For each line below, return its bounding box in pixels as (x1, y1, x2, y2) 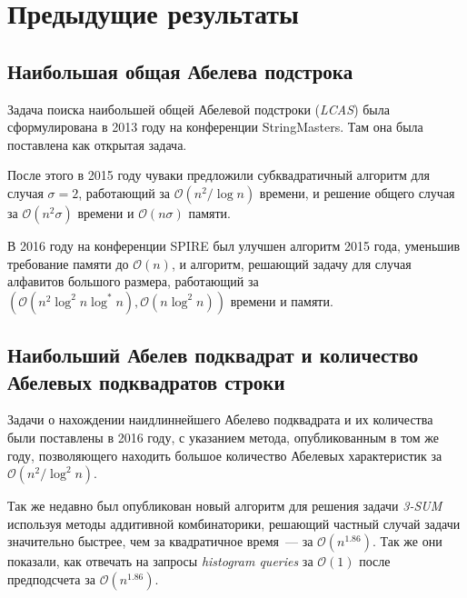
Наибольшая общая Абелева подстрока (7, 56, 353, 85)
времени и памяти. (230, 291, 333, 310)
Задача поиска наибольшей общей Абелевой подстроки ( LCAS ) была (7, 99, 390, 118)
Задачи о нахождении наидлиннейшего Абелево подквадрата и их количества (7, 410, 433, 429)
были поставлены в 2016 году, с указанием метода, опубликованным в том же (7, 427, 440, 446)
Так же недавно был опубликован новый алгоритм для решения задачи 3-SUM (7, 496, 442, 515)
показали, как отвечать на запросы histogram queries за (7, 552, 313, 571)
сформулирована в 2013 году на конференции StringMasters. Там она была (7, 117, 423, 136)
